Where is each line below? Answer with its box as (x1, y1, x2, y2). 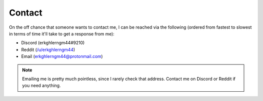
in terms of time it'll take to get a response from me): (9, 31, 114, 36)
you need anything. (22, 83, 61, 88)
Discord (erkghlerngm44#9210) (21, 40, 85, 46)
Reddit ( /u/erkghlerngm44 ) (21, 47, 75, 52)
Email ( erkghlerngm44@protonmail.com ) (21, 53, 103, 59)
